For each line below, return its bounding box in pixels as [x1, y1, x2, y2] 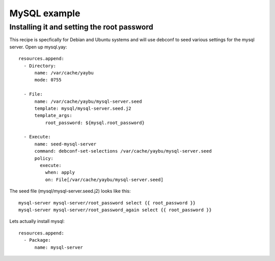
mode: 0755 [34, 77, 62, 83]
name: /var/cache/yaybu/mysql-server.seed [34, 98, 142, 104]
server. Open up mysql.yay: [9, 44, 67, 50]
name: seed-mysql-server [34, 141, 97, 147]
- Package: [23, 237, 51, 243]
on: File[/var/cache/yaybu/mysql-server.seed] [45, 177, 164, 183]
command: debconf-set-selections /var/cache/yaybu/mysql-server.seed [34, 148, 212, 154]
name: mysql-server [34, 244, 84, 250]
